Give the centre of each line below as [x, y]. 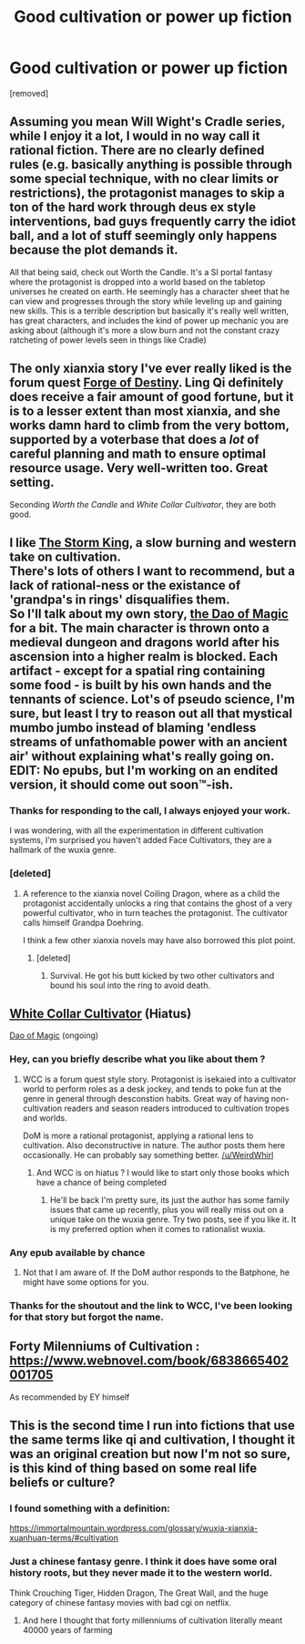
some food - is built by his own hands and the [141, 685]
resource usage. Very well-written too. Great [139, 468]
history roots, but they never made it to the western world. [141, 1573]
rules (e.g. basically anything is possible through [151, 164]
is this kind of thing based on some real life [133, 1469]
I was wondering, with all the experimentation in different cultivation [137, 830]
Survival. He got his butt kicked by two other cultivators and [162, 975]
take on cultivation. [65, 556]
